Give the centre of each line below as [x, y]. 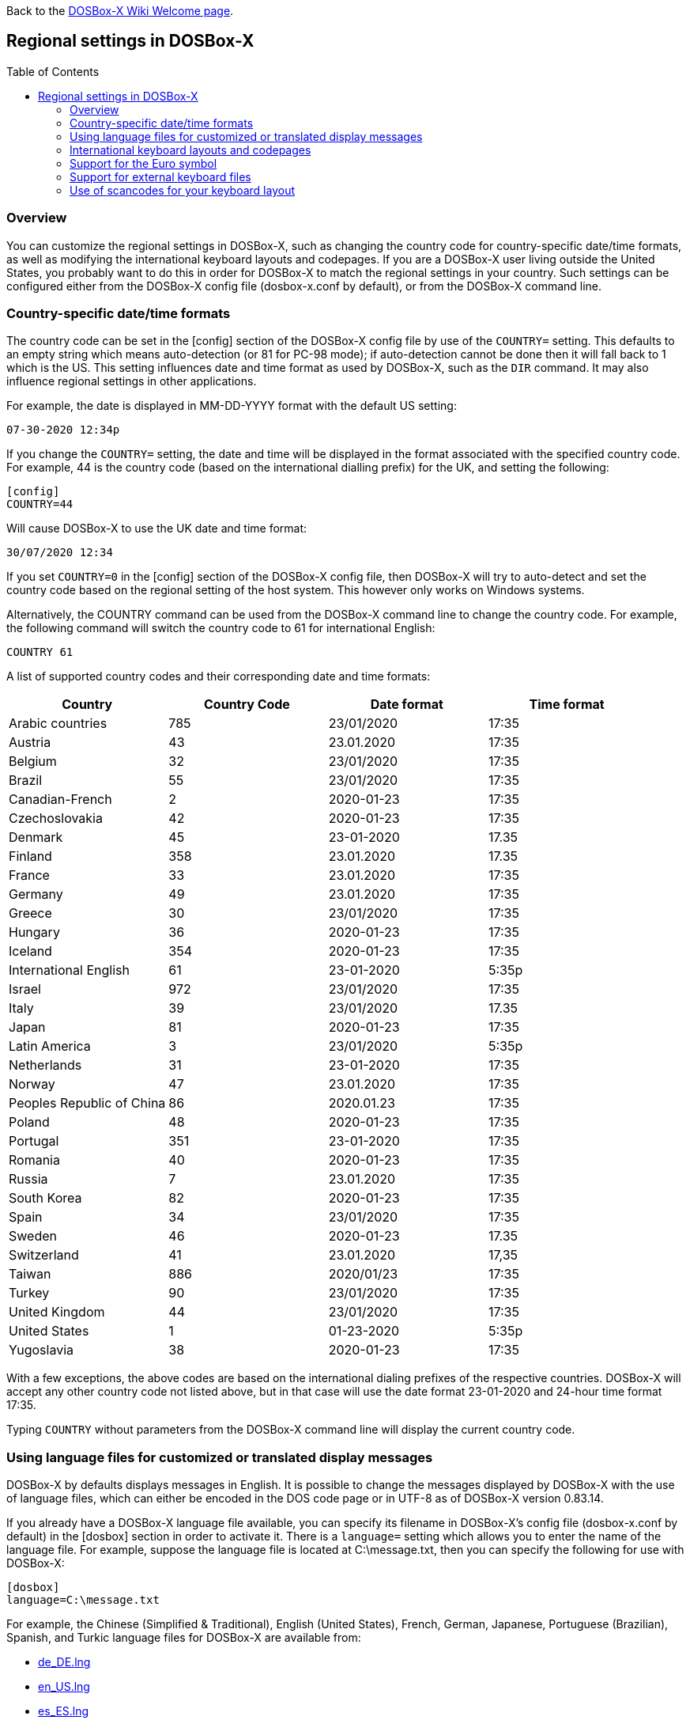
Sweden [33, 1236]
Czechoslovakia [56, 818]
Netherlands [45, 1065]
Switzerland [44, 1255]
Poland [29, 1122]
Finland [30, 856]
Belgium [33, 762]
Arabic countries [58, 724]
